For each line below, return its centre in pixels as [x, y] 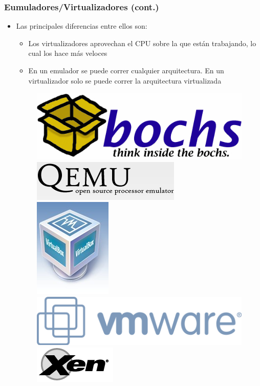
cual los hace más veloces [68, 53]
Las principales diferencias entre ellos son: [82, 26]
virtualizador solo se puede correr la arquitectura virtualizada [125, 80]
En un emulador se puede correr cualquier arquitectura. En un [126, 70]
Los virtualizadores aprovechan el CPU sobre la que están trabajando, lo [142, 43]
